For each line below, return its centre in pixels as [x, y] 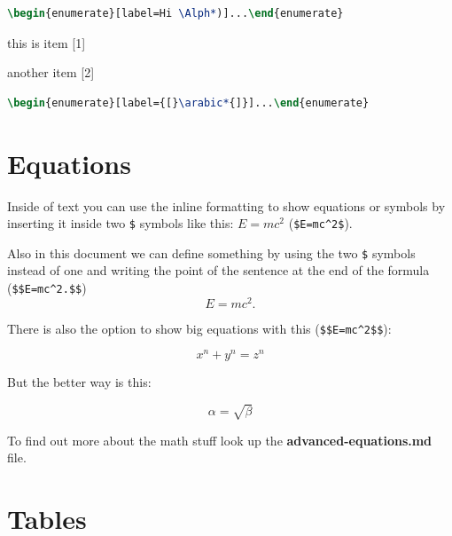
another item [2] [51, 72]
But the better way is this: [79, 382]
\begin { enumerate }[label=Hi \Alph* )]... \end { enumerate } [175, 13]
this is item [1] [47, 42]
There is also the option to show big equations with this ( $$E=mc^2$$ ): [199, 328]
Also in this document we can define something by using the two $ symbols [211, 252]
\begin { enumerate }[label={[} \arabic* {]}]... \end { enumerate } [188, 102]
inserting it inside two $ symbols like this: [121, 223]
